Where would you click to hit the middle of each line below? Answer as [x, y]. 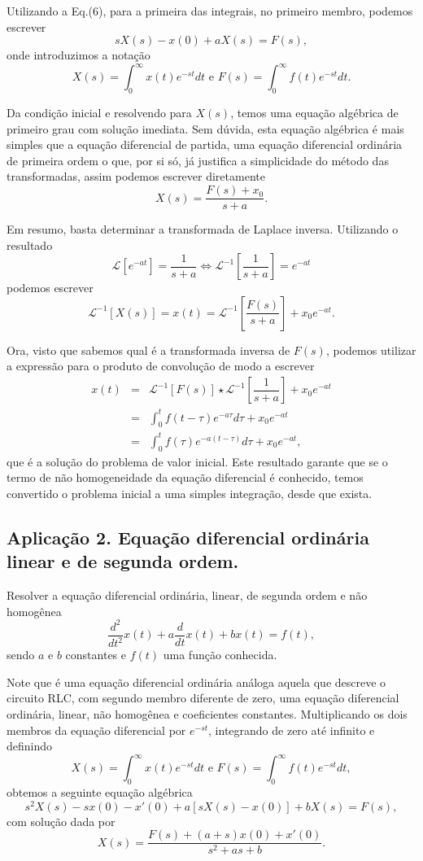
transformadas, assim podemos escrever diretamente [136, 176]
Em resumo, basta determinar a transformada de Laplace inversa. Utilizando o [203, 229]
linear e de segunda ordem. [123, 561]
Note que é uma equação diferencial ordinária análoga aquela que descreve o [196, 682]
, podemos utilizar [371, 350]
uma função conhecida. [220, 655]
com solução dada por [61, 821]
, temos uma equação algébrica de [314, 113]
